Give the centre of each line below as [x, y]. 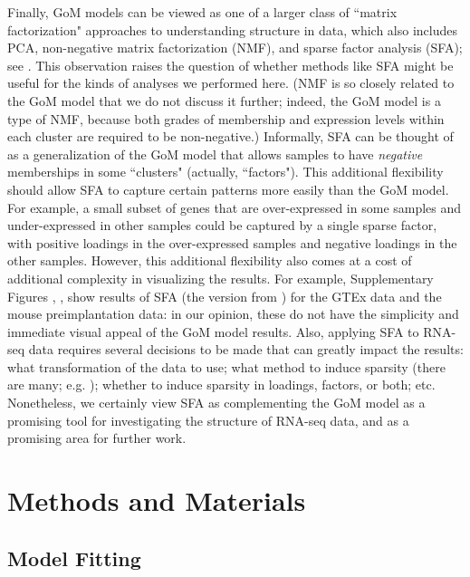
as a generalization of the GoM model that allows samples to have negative [215, 154]
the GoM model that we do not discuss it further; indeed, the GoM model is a [224, 100]
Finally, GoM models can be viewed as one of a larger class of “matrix [202, 12]
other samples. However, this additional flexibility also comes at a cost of [210, 260]
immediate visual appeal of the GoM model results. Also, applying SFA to [213, 331]
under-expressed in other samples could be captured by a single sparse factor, [222, 225]
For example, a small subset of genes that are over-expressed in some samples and [235, 207]
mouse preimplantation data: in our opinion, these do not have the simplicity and [233, 314]
